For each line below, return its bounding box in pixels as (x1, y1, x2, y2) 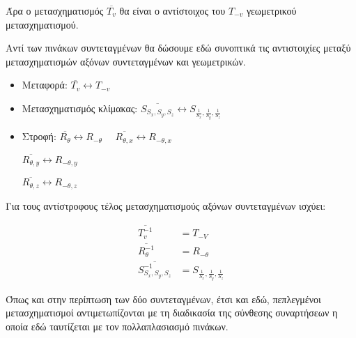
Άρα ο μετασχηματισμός (6, 3, 104, 17)
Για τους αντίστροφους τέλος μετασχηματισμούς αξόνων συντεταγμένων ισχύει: (6, 198, 326, 213)
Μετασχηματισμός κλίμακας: (22, 100, 138, 115)
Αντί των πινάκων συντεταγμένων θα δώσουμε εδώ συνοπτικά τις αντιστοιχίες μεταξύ (6, 40, 351, 55)
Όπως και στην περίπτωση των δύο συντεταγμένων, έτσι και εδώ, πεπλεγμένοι (6, 291, 321, 306)
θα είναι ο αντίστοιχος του (119, 3, 226, 17)
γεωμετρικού (246, 3, 297, 17)
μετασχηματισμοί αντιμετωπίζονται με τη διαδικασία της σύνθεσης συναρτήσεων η (6, 305, 338, 320)
